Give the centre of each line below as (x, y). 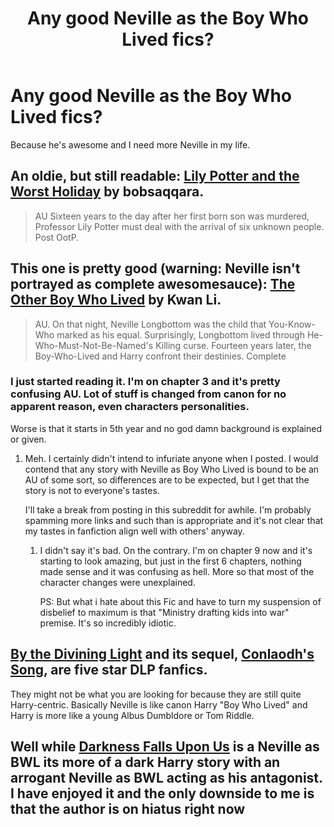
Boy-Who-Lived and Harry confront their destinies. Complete (160, 356)
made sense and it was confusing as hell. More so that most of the (177, 571)
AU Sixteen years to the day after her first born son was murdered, (172, 216)
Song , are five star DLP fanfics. (109, 670)
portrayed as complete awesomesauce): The (153, 284)
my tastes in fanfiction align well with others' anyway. (134, 531)
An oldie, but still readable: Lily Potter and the (155, 176)
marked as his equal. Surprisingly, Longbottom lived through (180, 334)
